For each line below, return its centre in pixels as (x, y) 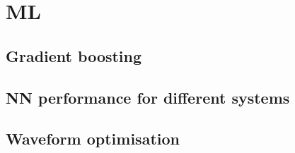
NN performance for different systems (148, 97)
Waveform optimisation (93, 139)
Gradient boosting (74, 55)
